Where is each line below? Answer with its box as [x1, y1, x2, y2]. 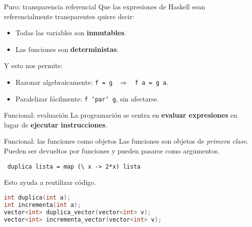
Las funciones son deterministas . [15, 44, 119, 54]
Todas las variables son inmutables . [15, 27, 126, 38]
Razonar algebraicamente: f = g [15, 76, 113, 87]
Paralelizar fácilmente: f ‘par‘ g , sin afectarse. [15, 93, 159, 103]
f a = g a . [135, 76, 168, 87]
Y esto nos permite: [4, 60, 63, 71]
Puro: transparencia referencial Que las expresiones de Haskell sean [4, 1, 206, 11]
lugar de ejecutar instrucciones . [4, 119, 108, 129]
